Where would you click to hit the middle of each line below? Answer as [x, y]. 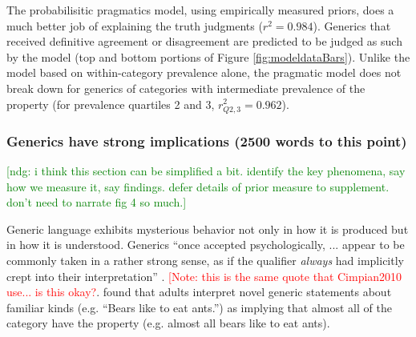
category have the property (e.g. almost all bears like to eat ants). [168, 323]
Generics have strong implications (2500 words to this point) [207, 140]
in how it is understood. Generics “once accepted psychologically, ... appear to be [206, 245]
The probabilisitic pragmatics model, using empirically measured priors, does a [200, 10]
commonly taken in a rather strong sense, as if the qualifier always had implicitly [205, 260]
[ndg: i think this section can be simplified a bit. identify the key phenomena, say [206, 170]
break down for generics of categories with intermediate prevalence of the [186, 88]
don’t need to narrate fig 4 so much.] [97, 202]
